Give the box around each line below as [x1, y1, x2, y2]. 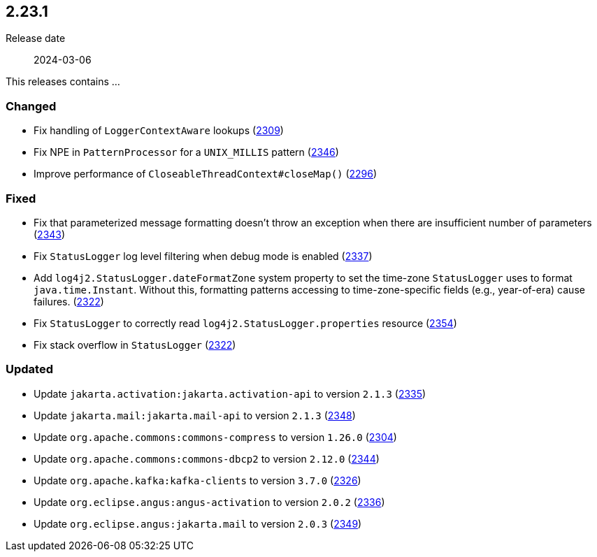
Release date [6, 32, 66, 45]
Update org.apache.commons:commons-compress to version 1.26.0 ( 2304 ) [34, 431, 397, 443]
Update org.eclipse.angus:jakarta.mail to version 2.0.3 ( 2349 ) [34, 517, 362, 530]
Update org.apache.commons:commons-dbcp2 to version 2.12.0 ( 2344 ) [34, 452, 380, 465]
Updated [6, 362, 53, 377]
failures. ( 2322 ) [34, 295, 104, 308]
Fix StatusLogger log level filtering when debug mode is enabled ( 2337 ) [34, 249, 373, 262]
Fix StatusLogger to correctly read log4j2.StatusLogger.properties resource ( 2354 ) [34, 317, 457, 329]
